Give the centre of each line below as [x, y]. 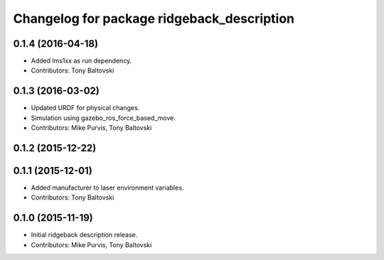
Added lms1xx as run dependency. [81, 61]
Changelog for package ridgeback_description [154, 18]
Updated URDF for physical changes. [85, 108]
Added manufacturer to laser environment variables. [107, 188]
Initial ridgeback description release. [84, 235]
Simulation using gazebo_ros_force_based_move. [103, 118]
